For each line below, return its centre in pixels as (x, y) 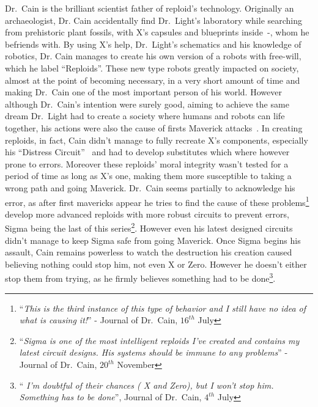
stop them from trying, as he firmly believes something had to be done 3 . (140, 277)
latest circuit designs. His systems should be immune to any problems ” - (153, 352)
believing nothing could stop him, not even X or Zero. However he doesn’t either (156, 264)
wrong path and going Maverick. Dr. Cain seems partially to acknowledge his (150, 187)
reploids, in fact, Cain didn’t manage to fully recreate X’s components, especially (157, 140)
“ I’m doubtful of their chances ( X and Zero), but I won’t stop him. (146, 385)
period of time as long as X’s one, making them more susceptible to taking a (148, 176)
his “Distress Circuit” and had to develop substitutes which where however (147, 152)
